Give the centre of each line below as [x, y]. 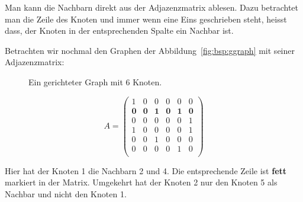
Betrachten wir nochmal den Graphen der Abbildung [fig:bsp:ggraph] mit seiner [150, 50]
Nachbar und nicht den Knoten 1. [66, 194]
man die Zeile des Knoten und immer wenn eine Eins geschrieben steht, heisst [146, 19]
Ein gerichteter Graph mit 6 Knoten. [95, 81]
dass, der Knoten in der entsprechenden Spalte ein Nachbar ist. [119, 31]
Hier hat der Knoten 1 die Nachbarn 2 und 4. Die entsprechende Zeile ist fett [146, 170]
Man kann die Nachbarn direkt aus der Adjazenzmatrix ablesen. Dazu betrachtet [152, 7]
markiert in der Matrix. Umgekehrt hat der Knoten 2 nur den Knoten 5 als [141, 182]
